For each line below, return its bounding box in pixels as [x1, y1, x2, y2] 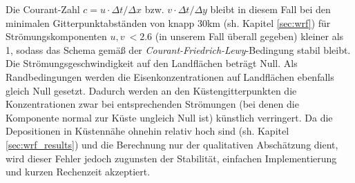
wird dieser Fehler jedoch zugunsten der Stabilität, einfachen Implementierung [6, 151, 337, 165]
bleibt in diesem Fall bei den [210, 2, 331, 16]
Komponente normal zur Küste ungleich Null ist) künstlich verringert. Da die [6, 110, 333, 124]
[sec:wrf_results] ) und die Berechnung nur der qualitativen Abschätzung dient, [6, 137, 338, 151]
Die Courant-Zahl [6, 2, 80, 16]
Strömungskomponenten [6, 29, 107, 44]
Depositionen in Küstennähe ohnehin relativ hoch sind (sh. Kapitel [6, 124, 289, 138]
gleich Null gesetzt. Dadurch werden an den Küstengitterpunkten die [6, 83, 297, 97]
